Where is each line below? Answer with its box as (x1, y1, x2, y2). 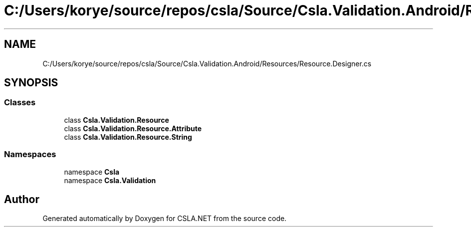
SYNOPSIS (4, 76, 58, 89)
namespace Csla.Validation (64, 176, 156, 185)
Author (4, 193, 39, 206)
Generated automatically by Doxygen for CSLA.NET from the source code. (42, 214, 287, 223)
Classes (4, 97, 36, 108)
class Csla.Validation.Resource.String (64, 132, 192, 141)
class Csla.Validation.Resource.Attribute (64, 124, 202, 133)
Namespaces (4, 149, 56, 160)
